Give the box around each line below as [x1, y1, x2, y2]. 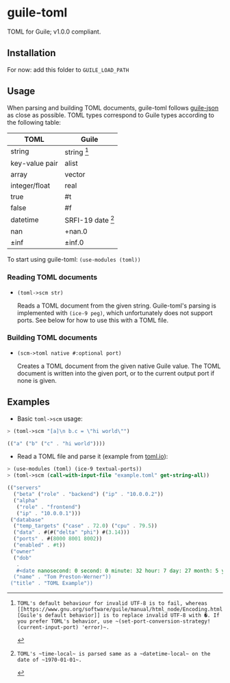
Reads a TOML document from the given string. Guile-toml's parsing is [16, 301, 217, 310]
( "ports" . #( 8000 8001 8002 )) [13, 536, 103, 543]
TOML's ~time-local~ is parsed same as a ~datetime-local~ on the [16, 651, 211, 658]
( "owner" [10, 548, 36, 555]
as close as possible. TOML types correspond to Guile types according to [7, 111, 214, 119]
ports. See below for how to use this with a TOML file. [16, 316, 169, 324]
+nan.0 [64, 227, 88, 236]
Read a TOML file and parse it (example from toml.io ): [16, 452, 168, 460]
